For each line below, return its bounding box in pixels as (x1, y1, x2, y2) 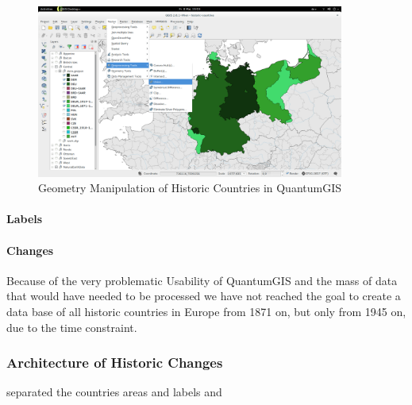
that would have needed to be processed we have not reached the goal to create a (6, 287, 401, 304)
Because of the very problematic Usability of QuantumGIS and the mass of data (6, 272, 398, 288)
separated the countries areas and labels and (6, 384, 222, 400)
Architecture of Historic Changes (6, 353, 223, 372)
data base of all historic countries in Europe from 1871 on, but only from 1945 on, (6, 303, 406, 319)
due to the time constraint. (6, 318, 137, 335)
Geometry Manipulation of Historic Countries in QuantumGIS (38, 179, 342, 196)
